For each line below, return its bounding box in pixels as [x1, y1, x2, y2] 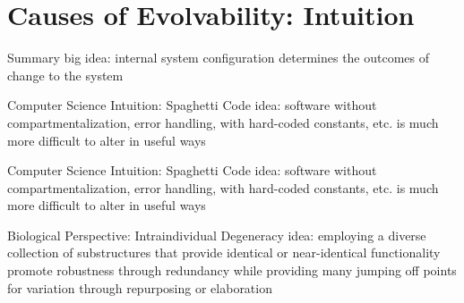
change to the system [7, 65, 124, 84]
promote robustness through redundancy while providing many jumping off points [7, 261, 457, 280]
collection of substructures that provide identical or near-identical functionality [7, 243, 441, 262]
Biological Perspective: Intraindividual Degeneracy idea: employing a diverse [7, 225, 426, 244]
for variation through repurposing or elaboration [7, 278, 272, 297]
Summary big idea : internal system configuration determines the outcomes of [7, 48, 430, 67]
